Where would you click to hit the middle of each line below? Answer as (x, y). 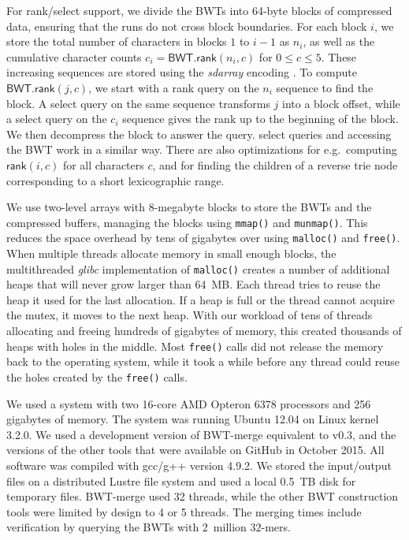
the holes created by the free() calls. (97, 376)
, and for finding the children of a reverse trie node (275, 164)
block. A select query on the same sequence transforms (138, 103)
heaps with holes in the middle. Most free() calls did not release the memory (195, 346)
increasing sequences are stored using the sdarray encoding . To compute (182, 72)
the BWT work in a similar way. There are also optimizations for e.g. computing (202, 149)
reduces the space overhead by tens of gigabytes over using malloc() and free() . (203, 238)
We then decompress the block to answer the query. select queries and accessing (199, 134)
